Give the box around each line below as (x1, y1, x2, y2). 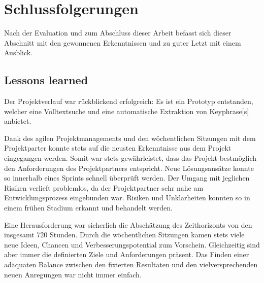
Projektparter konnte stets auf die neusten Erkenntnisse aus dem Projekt (4, 143, 232, 153)
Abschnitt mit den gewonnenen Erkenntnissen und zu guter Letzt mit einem (4, 37, 241, 48)
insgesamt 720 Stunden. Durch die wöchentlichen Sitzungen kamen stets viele (4, 229, 245, 240)
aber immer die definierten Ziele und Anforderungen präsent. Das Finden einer (4, 249, 249, 260)
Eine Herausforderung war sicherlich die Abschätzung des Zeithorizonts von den (4, 219, 252, 230)
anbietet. (4, 116, 31, 126)
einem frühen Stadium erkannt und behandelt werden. (4, 202, 173, 213)
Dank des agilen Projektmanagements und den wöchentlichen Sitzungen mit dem (4, 132, 256, 143)
